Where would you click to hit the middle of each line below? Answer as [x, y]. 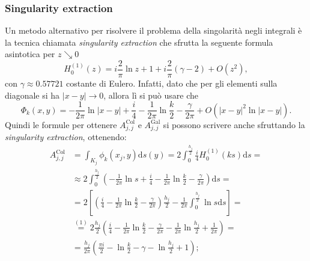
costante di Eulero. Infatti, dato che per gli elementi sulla [172, 83]
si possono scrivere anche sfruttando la [234, 124]
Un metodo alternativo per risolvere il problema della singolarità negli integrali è [153, 30]
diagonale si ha [32, 95]
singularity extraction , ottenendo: [66, 137]
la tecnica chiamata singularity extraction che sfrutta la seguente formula [139, 42]
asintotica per [30, 54]
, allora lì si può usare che [151, 95]
